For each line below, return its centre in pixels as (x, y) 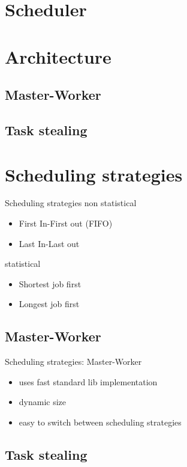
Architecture (58, 56)
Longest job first (49, 304)
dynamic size (43, 402)
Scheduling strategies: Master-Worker (73, 362)
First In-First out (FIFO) (66, 223)
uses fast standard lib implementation (88, 381)
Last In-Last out (49, 243)
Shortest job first (50, 283)
